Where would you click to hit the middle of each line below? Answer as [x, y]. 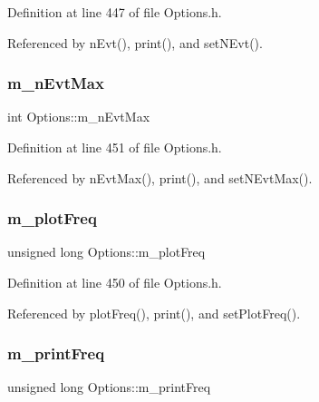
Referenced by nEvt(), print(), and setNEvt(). [135, 42]
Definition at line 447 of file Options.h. [115, 12]
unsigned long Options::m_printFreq [109, 387]
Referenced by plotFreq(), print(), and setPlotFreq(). [154, 313]
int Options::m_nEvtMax [79, 117]
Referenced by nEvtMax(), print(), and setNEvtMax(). [160, 177]
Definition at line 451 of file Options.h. [115, 147]
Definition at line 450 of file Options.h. [115, 282]
